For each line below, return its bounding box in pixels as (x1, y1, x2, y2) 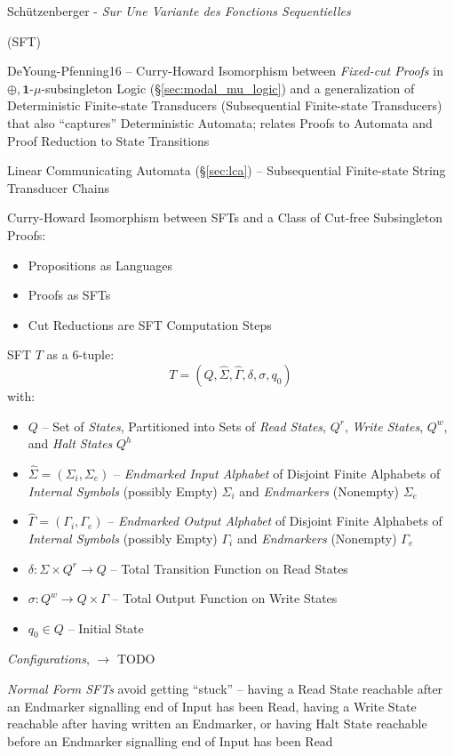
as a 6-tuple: (46, 345, 115, 364)
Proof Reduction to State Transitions (7, 131, 210, 149)
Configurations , (7, 649, 90, 668)
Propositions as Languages (28, 255, 172, 274)
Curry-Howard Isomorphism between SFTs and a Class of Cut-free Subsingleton (7, 208, 443, 227)
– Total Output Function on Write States (112, 589, 338, 607)
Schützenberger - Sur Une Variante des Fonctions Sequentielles (7, 2, 351, 20)
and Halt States (28, 434, 113, 453)
